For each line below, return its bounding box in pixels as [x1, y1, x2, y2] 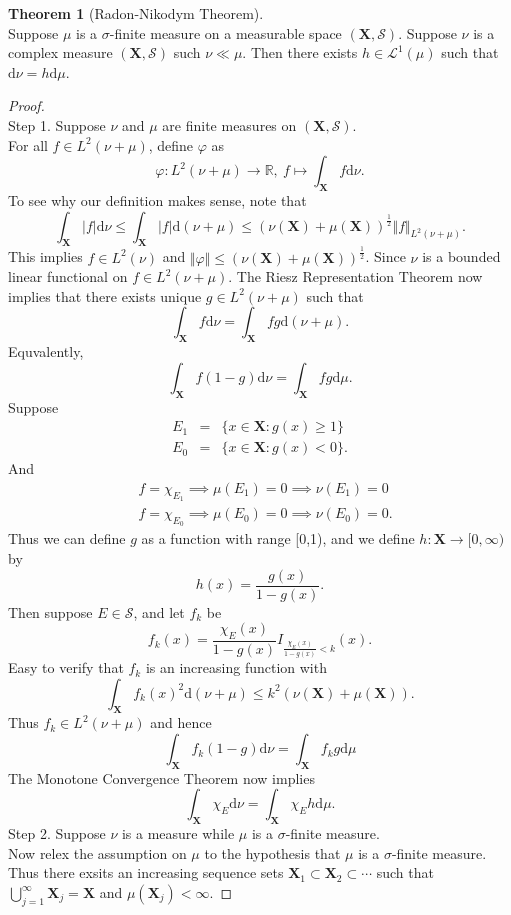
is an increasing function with [145, 657, 327, 678]
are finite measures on [162, 114, 297, 135]
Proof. [8, 95, 45, 116]
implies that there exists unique [8, 285, 202, 306]
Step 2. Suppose [8, 823, 106, 844]
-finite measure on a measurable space [109, 22, 342, 43]
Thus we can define [8, 528, 126, 549]
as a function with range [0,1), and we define [141, 528, 415, 549]
